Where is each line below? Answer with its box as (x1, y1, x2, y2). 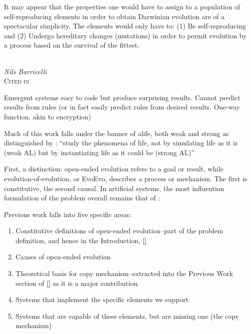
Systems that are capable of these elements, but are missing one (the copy (15, 310, 239, 321)
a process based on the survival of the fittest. (4, 40, 140, 50)
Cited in (4, 76, 30, 86)
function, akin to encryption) (4, 111, 92, 121)
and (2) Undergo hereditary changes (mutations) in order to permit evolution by (4, 30, 247, 40)
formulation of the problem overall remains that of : (4, 193, 160, 203)
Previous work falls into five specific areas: (4, 209, 131, 219)
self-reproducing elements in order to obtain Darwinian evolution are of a (4, 11, 225, 21)
